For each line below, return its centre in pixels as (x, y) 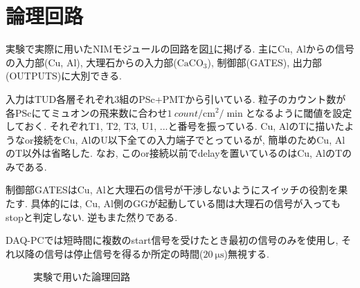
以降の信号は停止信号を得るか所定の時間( (109, 253)
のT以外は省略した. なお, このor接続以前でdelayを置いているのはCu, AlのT (174, 153)
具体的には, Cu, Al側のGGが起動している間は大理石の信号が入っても (186, 203)
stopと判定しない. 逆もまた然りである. (92, 217)
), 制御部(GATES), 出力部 (264, 62)
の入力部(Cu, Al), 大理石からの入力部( (91, 62)
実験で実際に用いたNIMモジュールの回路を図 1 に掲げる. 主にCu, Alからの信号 (180, 49)
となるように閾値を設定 (299, 112)
